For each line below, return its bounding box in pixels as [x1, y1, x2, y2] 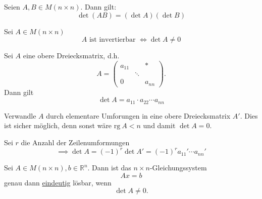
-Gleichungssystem [149, 162, 207, 173]
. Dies [240, 110, 258, 121]
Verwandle [4, 110, 36, 121]
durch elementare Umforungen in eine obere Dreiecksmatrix [46, 110, 231, 121]
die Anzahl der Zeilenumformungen [21, 137, 130, 148]
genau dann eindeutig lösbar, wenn [4, 177, 112, 187]
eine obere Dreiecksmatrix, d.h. [23, 50, 120, 61]
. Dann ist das [87, 162, 131, 173]
